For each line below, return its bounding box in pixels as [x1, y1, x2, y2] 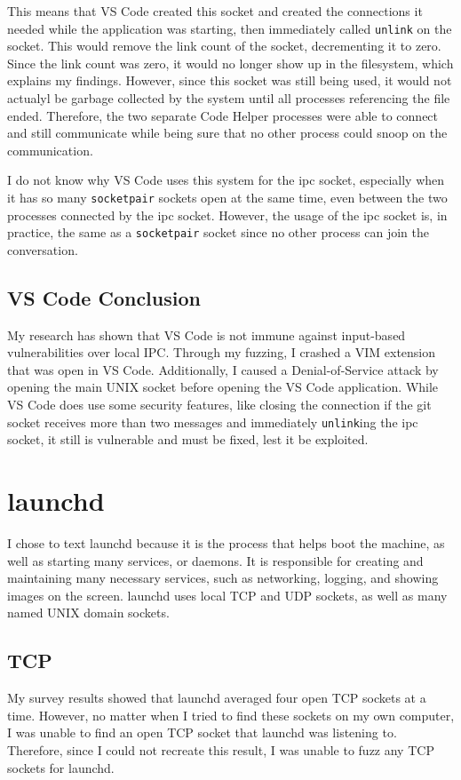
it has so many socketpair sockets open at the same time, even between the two [7, 188, 448, 206]
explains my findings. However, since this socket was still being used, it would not [7, 71, 452, 90]
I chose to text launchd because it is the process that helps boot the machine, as [7, 534, 445, 553]
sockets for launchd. [7, 758, 115, 776]
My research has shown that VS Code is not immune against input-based [7, 325, 406, 344]
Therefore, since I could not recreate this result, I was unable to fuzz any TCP [7, 741, 434, 759]
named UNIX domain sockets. [7, 603, 170, 622]
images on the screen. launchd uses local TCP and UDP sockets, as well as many [7, 585, 448, 604]
